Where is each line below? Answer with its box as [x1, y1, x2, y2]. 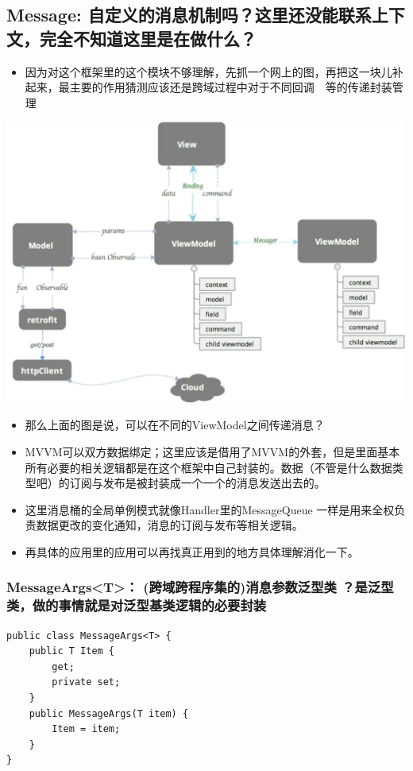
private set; [52, 676, 121, 688]
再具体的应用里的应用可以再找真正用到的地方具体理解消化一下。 [25, 543, 353, 560]
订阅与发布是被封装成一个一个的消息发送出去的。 [69, 475, 326, 491]
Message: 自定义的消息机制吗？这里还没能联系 [6, 2, 372, 27]
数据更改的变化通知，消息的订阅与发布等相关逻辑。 [36, 517, 303, 533]
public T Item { [29, 645, 115, 657]
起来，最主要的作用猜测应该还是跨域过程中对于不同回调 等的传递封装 [25, 79, 392, 95]
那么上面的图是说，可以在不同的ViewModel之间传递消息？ [25, 416, 325, 433]
